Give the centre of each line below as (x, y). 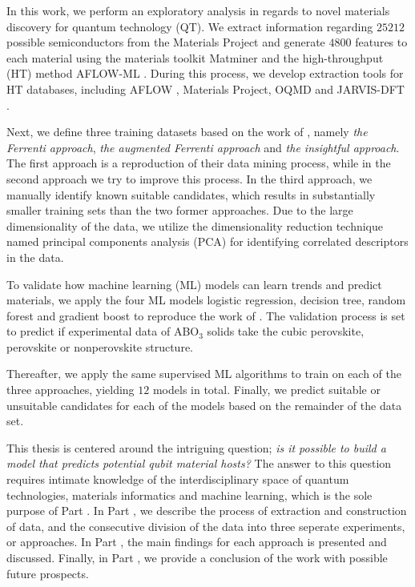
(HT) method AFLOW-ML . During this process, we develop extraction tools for (205, 73)
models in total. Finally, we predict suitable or (266, 390)
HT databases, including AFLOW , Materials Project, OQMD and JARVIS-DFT (205, 88)
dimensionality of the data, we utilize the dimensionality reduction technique (195, 225)
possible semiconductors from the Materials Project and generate (166, 42)
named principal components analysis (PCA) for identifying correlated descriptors (207, 241)
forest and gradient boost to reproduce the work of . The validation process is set (206, 315)
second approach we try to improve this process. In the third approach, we (189, 178)
